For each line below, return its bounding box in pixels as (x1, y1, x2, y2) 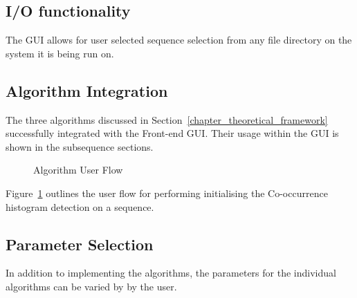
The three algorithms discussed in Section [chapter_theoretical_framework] (6, 112, 328, 127)
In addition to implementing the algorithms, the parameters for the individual (6, 266, 336, 280)
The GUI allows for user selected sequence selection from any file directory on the (6, 32, 352, 47)
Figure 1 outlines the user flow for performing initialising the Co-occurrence (6, 185, 328, 200)
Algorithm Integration (6, 80, 168, 101)
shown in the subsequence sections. (6, 139, 154, 153)
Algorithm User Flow (33, 162, 123, 177)
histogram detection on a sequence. (6, 199, 154, 214)
